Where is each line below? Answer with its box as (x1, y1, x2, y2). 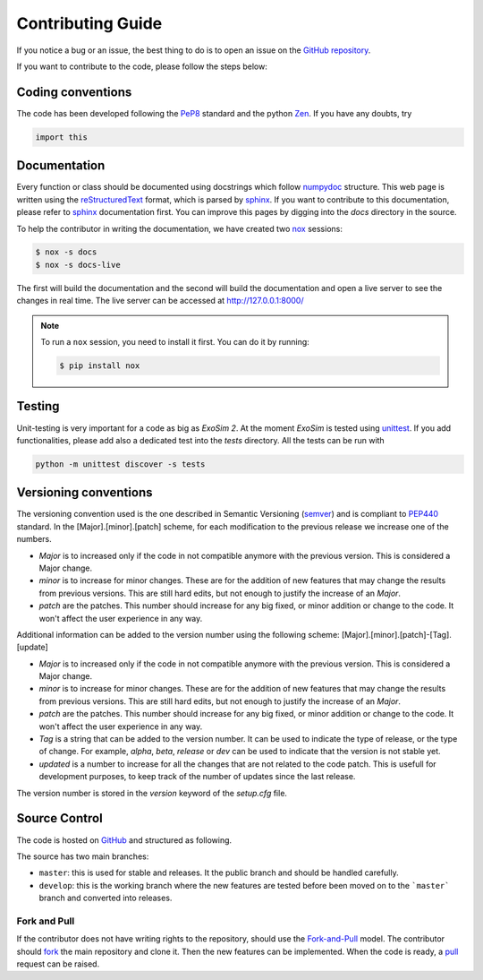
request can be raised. (16, 959, 100, 969)
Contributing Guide (16, 13, 163, 33)
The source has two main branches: (16, 851, 149, 862)
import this (35, 132, 89, 142)
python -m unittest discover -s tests (35, 459, 206, 469)
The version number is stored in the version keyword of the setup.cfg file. (16, 787, 288, 798)
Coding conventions (16, 84, 132, 99)
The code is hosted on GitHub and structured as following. (16, 834, 233, 846)
